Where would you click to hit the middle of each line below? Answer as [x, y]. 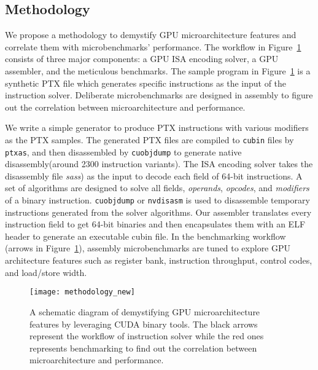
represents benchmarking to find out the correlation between [143, 348]
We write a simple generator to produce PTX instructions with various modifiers [157, 128]
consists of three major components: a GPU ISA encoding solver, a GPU [142, 59]
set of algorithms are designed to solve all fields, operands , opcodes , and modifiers [157, 188]
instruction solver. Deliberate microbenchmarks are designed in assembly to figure [159, 95]
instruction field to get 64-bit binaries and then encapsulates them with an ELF [155, 224]
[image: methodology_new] [82, 292]
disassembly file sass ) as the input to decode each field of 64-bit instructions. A [154, 175]
